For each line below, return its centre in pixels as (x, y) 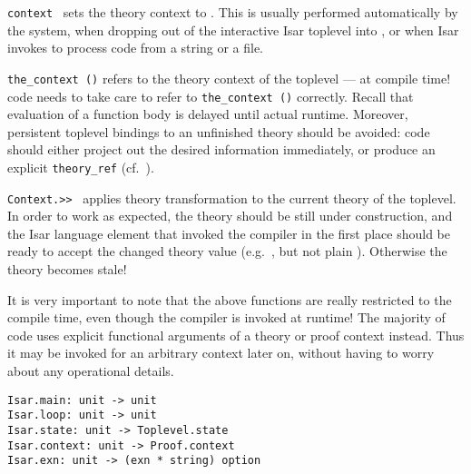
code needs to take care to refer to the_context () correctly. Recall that (211, 96)
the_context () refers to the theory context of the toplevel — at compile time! (229, 78)
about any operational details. (91, 370)
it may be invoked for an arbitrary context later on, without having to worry (221, 353)
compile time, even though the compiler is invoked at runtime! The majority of (226, 317)
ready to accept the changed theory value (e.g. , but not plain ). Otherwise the (227, 251)
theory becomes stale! (67, 269)
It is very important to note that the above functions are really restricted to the (230, 299)
